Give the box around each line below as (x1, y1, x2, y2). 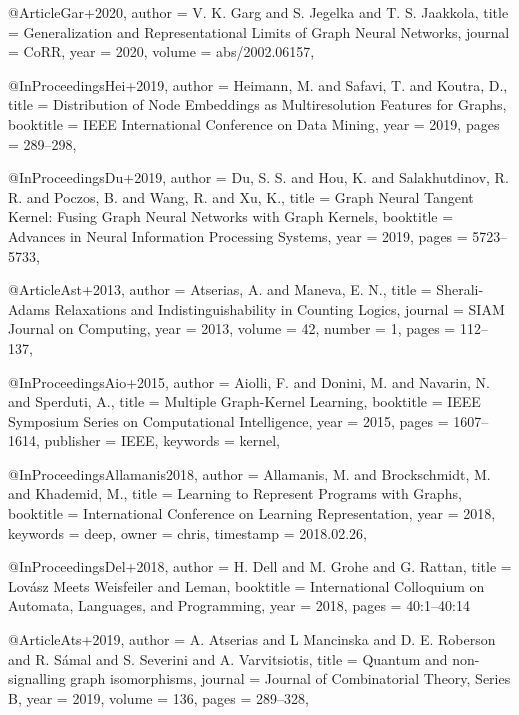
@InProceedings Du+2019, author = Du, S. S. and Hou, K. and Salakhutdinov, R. (8, 167, 509, 188)
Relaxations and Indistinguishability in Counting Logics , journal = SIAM (54, 298, 505, 319)
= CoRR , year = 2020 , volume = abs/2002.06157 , (8, 41, 315, 62)
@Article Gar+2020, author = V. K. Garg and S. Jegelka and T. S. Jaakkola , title (8, 2, 509, 22)
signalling (8, 668, 66, 689)
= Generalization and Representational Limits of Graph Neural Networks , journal (8, 21, 510, 42)
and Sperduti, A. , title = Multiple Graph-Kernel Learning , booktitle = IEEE (8, 391, 481, 412)
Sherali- (436, 279, 484, 300)
